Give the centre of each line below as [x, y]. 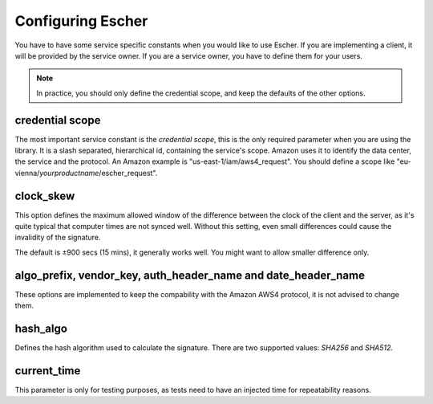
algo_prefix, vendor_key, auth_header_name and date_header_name [190, 275]
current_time [48, 371]
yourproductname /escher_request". [98, 173]
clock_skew [45, 196]
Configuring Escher [81, 21]
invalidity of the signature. [58, 238]
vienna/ [27, 173]
